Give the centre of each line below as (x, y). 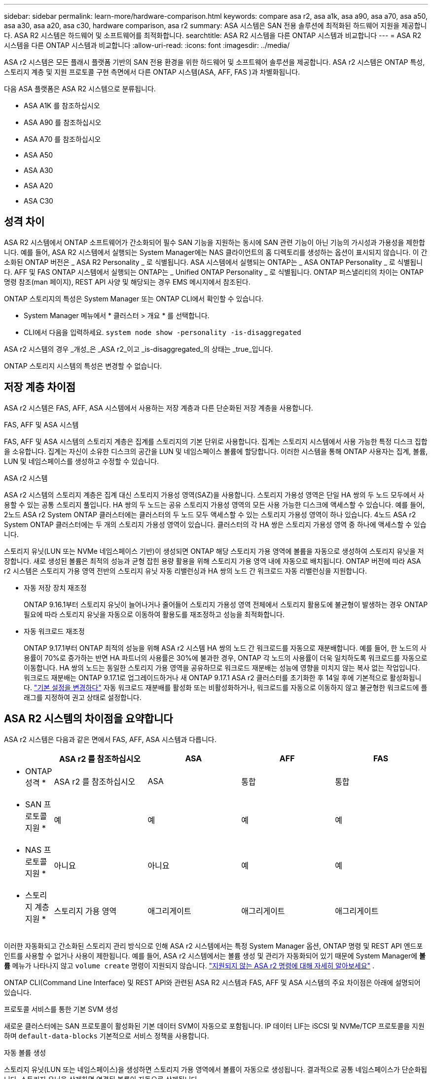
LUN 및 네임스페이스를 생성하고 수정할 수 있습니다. (82, 461)
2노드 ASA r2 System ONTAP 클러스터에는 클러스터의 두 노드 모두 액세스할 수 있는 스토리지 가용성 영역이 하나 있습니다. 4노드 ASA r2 (210, 514)
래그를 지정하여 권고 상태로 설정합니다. (83, 697)
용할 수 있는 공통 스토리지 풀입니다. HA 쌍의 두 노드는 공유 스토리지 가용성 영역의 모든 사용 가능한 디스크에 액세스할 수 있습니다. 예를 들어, (214, 504)
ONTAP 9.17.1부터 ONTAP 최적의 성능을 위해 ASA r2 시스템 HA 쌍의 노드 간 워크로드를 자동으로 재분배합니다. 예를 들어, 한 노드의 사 (225, 648)
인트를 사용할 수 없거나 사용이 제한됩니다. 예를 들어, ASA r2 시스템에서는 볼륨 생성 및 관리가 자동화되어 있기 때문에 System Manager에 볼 (215, 955)
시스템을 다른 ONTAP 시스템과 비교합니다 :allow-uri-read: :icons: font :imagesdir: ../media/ (147, 45)
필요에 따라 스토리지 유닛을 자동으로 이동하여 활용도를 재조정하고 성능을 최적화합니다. (154, 614)
